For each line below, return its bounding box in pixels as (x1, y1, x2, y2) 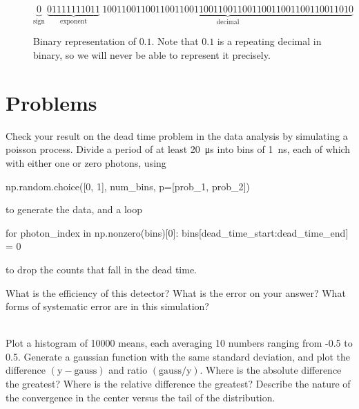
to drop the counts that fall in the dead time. (6, 262, 197, 276)
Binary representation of (33, 34, 136, 48)
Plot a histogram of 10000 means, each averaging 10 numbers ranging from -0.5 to (6, 336, 353, 350)
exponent (60, 17, 87, 25)
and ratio (108, 363, 148, 377)
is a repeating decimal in (217, 34, 322, 48)
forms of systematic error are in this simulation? (6, 299, 209, 313)
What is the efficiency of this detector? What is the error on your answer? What (6, 285, 346, 300)
